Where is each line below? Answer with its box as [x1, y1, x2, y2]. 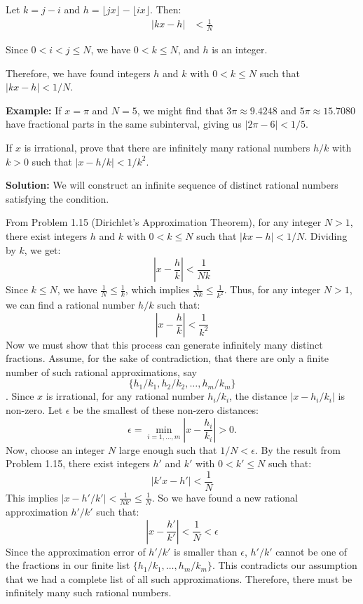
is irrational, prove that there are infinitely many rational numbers [24, 140, 310, 154]
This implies [6, 490, 58, 504]
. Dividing [304, 228, 348, 243]
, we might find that [137, 102, 224, 117]
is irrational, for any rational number [46, 389, 205, 403]
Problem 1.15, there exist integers [6, 456, 150, 471]
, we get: [24, 242, 61, 257]
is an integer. [212, 41, 268, 56]
